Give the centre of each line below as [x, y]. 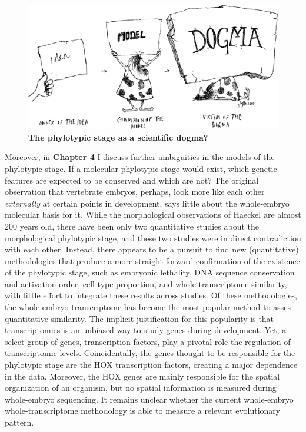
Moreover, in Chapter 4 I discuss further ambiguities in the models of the [140, 157]
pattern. [19, 422]
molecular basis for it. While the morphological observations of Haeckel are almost [153, 215]
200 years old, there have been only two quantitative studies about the [132, 226]
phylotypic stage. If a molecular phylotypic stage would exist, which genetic [141, 168]
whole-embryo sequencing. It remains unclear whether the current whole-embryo [149, 399]
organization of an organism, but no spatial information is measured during [141, 388]
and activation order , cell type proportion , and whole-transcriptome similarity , [146, 283]
